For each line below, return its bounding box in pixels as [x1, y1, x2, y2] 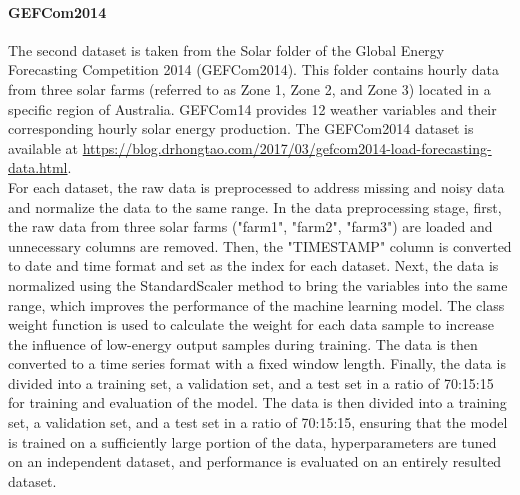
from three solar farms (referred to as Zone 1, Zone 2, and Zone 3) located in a [8, 78, 491, 99]
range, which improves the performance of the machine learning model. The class [8, 294, 505, 315]
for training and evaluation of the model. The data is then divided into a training [8, 392, 507, 413]
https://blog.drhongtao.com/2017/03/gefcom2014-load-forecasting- [82, 137, 492, 158]
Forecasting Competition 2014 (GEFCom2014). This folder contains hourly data [8, 59, 500, 80]
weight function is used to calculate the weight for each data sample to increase [8, 314, 495, 335]
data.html [8, 157, 68, 178]
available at [8, 137, 78, 158]
